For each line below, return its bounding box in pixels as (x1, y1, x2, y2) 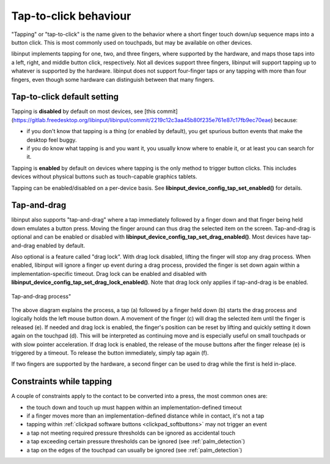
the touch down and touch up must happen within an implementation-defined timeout (26, 404, 242, 411)
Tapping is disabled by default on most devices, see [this (11, 107, 156, 115)
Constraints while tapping (11, 376, 112, 387)
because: (274, 116, 298, 123)
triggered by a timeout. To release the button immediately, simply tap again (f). (11, 349, 209, 357)
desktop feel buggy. (26, 136, 77, 143)
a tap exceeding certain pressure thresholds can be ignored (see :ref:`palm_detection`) (26, 438, 246, 445)
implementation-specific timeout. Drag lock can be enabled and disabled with (11, 270, 207, 277)
